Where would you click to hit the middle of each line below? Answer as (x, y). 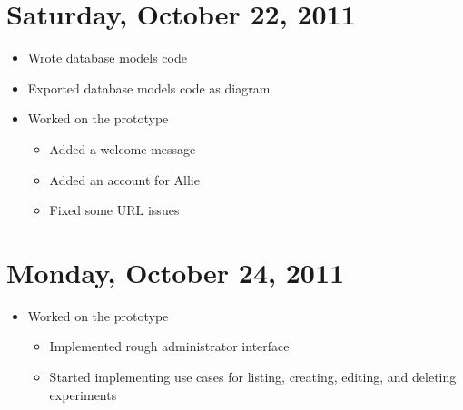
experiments (83, 394)
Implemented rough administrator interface (169, 346)
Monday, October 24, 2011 (176, 272)
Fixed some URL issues (114, 210)
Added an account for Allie (124, 179)
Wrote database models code (107, 58)
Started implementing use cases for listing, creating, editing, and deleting (253, 376)
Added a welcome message (123, 148)
